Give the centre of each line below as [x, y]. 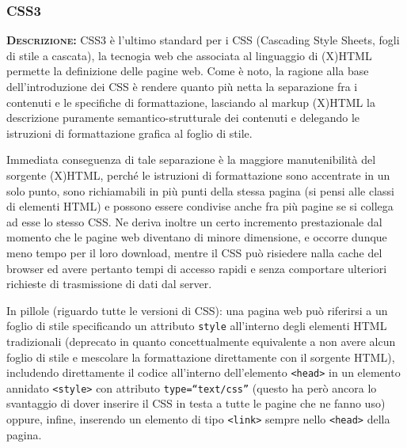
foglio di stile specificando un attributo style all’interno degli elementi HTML [197, 326]
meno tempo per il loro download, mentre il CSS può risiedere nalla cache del [194, 252]
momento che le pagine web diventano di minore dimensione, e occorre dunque [197, 237]
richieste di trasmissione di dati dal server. [109, 284]
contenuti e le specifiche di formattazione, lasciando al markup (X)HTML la [191, 102]
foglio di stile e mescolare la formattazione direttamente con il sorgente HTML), [201, 357]
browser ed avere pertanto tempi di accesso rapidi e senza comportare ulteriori [197, 268]
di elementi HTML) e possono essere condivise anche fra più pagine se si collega [200, 206]
